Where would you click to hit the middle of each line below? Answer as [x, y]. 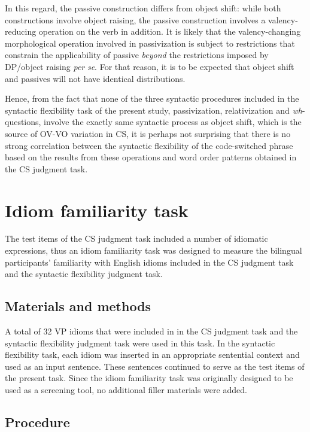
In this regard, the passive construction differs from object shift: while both [143, 8]
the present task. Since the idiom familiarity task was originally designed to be [149, 378]
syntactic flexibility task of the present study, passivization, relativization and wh [154, 110]
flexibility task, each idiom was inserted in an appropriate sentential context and [152, 355]
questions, [23, 122]
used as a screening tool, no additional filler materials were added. [126, 389]
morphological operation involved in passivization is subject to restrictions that [150, 43]
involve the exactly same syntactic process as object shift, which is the [173, 122]
